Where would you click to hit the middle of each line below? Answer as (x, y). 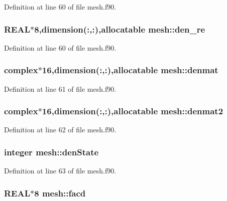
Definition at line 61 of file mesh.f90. (60, 88)
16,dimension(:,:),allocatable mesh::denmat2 (133, 111)
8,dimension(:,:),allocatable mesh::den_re (120, 29)
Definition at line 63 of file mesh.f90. (60, 171)
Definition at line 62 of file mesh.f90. (60, 130)
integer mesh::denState (51, 152)
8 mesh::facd (60, 193)
